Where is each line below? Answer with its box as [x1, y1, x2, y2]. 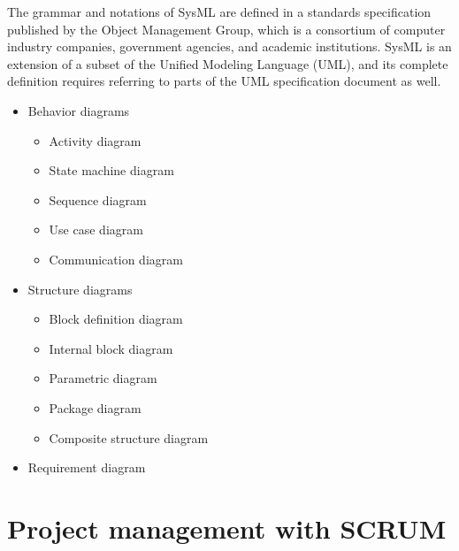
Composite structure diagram [49, 428, 209, 447]
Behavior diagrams [27, 101, 130, 119]
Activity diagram [49, 131, 142, 149]
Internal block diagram [49, 339, 173, 357]
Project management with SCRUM [7, 509, 447, 546]
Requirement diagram [27, 458, 146, 477]
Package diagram [49, 398, 142, 417]
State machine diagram [49, 161, 174, 180]
